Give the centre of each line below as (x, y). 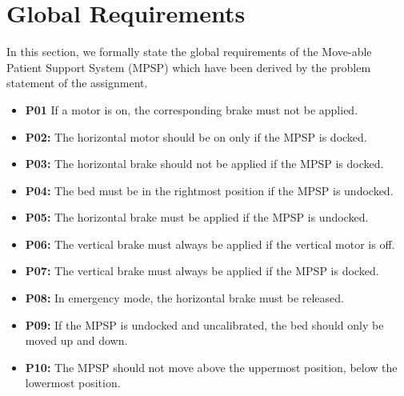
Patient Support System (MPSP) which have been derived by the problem (189, 67)
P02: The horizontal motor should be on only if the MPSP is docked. (196, 136)
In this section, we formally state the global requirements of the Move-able (189, 52)
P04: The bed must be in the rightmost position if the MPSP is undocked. (209, 190)
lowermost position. (73, 383)
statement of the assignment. (77, 83)
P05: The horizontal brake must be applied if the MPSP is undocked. (197, 217)
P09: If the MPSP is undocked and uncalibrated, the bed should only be (204, 324)
